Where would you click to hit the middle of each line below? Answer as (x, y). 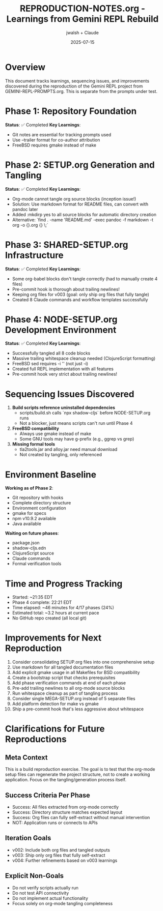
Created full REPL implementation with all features (63, 369)
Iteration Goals (28, 838)
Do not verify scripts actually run (45, 887)
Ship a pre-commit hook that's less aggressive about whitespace (78, 709)
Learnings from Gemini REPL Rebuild (82, 19)
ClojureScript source (33, 553)
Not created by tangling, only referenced (61, 455)
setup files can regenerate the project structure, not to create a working (78, 774)
